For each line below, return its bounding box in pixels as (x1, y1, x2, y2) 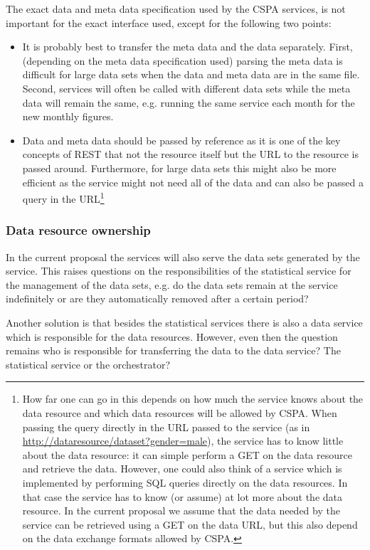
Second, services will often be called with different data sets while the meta (22, 80, 351, 95)
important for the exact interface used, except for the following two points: (6, 15, 332, 30)
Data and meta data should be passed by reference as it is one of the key (22, 132, 341, 147)
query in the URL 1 (22, 189, 105, 206)
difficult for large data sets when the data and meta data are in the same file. (22, 67, 360, 82)
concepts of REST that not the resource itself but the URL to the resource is (22, 147, 359, 162)
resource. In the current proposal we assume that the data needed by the (22, 503, 340, 518)
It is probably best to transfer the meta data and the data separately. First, (22, 39, 353, 54)
